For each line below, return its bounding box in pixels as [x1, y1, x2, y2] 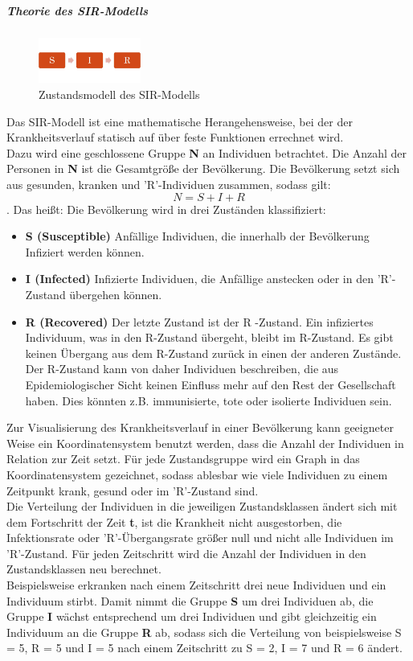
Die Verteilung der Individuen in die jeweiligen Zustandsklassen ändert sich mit [6, 498, 398, 515]
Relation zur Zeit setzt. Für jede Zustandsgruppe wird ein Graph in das [6, 450, 360, 467]
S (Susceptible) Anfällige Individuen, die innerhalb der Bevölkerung [25, 228, 370, 244]
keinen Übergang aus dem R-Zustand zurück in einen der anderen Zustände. [25, 344, 402, 361]
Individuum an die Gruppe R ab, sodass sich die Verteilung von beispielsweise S [6, 623, 402, 640]
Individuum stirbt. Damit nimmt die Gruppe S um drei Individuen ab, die [6, 592, 374, 609]
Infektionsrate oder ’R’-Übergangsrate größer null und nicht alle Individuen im [6, 529, 394, 546]
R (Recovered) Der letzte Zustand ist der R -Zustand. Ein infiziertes [25, 313, 374, 330]
